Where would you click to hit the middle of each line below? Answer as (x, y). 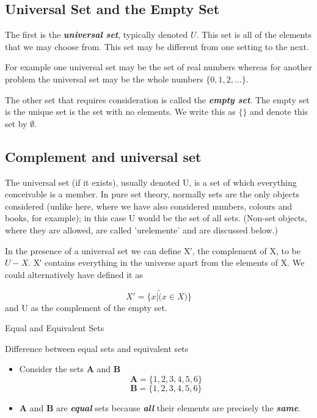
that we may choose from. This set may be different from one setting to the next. (157, 46)
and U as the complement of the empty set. (86, 307)
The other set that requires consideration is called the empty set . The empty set (157, 99)
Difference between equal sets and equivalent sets (97, 348)
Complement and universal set (103, 156)
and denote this (279, 112)
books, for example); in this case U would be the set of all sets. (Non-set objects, (156, 218)
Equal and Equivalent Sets (55, 328)
